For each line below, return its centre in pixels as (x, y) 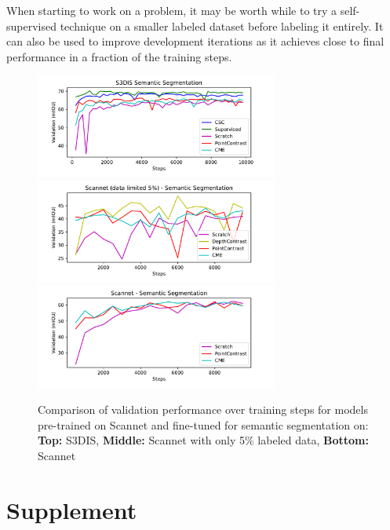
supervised (31, 26)
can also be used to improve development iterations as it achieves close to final (195, 41)
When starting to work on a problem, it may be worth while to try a (172, 10)
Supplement (72, 509)
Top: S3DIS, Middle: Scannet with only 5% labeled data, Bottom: (203, 440)
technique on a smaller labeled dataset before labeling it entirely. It (222, 26)
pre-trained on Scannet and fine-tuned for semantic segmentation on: (203, 424)
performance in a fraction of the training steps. (119, 56)
